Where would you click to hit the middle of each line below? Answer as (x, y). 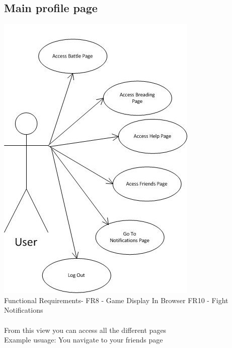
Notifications (24, 310)
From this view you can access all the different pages (85, 330)
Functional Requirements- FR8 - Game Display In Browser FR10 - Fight (116, 300)
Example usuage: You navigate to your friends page (84, 340)
